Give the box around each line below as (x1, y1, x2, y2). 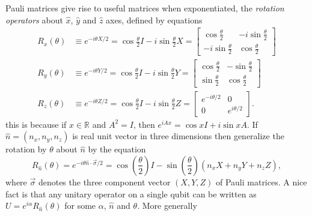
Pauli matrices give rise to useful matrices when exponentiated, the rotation (5, 2, 284, 14)
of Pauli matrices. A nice (215, 175, 307, 188)
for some (64, 199, 96, 212)
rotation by (5, 143, 47, 155)
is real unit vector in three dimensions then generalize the (72, 130, 284, 142)
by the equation (88, 143, 146, 155)
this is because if (5, 118, 67, 130)
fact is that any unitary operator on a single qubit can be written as (5, 187, 257, 200)
